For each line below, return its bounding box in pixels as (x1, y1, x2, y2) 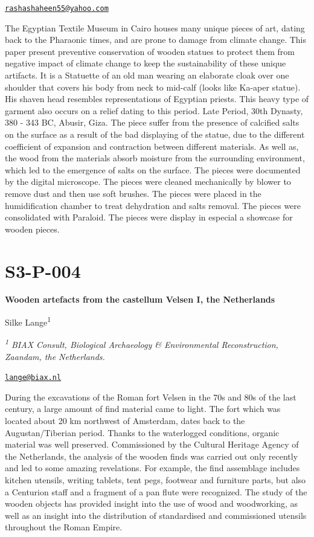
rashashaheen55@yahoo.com (5, 4, 109, 13)
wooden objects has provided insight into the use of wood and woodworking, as (5, 497, 298, 510)
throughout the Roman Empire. (5, 521, 123, 533)
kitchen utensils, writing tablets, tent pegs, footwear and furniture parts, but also (5, 473, 306, 486)
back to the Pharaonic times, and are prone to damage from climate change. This (5, 33, 307, 46)
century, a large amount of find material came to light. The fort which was (5, 402, 281, 415)
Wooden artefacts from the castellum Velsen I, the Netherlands (5, 293, 275, 306)
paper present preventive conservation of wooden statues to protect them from (5, 45, 295, 57)
